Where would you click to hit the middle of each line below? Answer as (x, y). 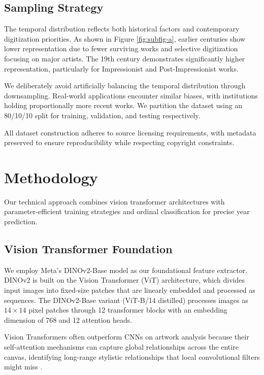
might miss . (23, 367)
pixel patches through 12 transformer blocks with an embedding (128, 310)
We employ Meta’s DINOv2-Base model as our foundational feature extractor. (126, 270)
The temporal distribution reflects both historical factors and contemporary (122, 29)
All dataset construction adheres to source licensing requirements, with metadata (130, 132)
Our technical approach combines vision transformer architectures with (114, 201)
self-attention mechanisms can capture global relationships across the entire (121, 347)
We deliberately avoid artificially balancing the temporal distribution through (125, 86)
